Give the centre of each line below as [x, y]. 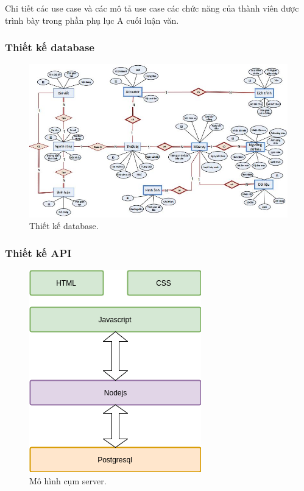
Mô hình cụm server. [68, 480]
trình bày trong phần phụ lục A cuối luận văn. [92, 20]
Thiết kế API [38, 253]
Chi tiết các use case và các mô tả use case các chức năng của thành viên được [152, 8]
